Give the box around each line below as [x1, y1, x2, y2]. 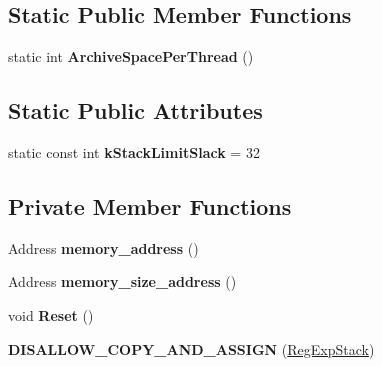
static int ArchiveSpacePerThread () [8, 46, 254, 67]
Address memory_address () [8, 237, 199, 258]
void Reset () [8, 304, 94, 325]
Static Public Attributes [8, 95, 263, 126]
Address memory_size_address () [8, 271, 237, 292]
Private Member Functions [8, 190, 292, 221]
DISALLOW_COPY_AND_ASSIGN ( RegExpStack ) [8, 338, 375, 359]
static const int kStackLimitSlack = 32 [8, 142, 260, 162]
